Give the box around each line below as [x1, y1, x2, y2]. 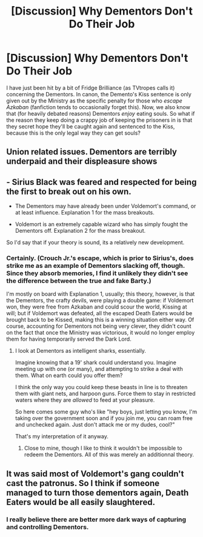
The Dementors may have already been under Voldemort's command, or [15, 202, 196, 210]
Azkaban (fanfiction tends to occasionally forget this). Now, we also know [6, 103, 191, 110]
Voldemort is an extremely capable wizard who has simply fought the [15, 221, 188, 228]
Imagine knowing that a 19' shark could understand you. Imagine [15, 359, 177, 366]
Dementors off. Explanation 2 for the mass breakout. [15, 227, 146, 235]
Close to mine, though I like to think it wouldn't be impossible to [24, 444, 183, 452]
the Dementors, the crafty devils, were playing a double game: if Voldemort [6, 297, 194, 304]
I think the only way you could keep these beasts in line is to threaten [15, 384, 188, 391]
